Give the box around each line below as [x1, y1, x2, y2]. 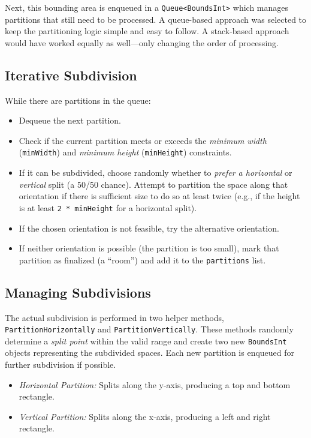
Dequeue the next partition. [19, 114, 121, 127]
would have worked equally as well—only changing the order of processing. [5, 36, 279, 49]
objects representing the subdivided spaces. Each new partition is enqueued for [5, 346, 295, 359]
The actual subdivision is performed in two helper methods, [5, 311, 225, 323]
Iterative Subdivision [5, 65, 137, 84]
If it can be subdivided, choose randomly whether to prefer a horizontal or [19, 166, 292, 179]
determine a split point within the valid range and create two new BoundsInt [5, 334, 287, 347]
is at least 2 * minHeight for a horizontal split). [19, 201, 197, 214]
